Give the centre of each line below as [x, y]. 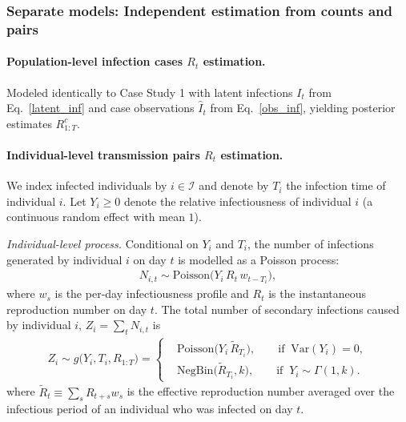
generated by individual [64, 259]
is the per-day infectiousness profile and [152, 293]
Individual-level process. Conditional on [103, 243]
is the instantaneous [318, 293]
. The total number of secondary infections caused [277, 309]
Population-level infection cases [94, 61]
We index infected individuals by [87, 185]
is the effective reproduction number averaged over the [261, 391]
